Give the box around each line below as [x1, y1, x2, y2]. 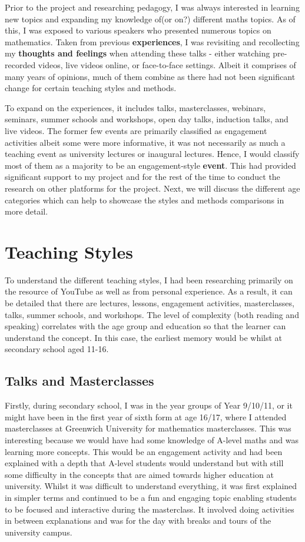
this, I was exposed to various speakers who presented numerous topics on [5, 24, 271, 36]
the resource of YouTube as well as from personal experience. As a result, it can [5, 285, 293, 297]
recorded [5, 58, 36, 71]
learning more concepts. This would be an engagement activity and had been [5, 445, 283, 457]
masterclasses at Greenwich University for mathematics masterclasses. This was [5, 422, 291, 434]
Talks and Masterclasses [5, 372, 154, 390]
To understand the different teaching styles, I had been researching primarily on [5, 273, 293, 286]
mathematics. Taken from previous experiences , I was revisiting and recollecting [5, 35, 300, 48]
